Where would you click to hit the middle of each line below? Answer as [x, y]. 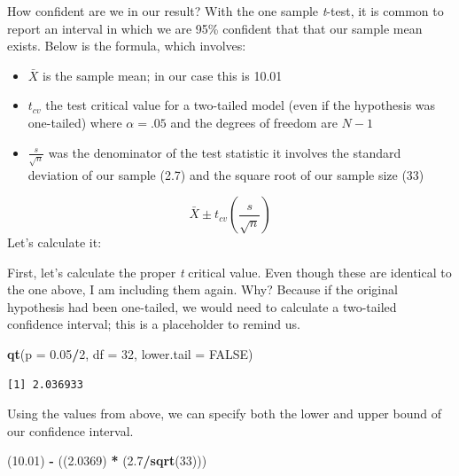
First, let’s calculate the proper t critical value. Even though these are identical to [229, 272]
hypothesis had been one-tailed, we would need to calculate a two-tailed [202, 306]
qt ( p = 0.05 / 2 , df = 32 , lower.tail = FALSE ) [130, 354]
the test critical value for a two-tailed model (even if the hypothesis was [241, 105]
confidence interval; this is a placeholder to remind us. [154, 324]
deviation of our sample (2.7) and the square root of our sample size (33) [226, 174]
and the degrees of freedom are [254, 122]
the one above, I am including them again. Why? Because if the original [202, 289]
